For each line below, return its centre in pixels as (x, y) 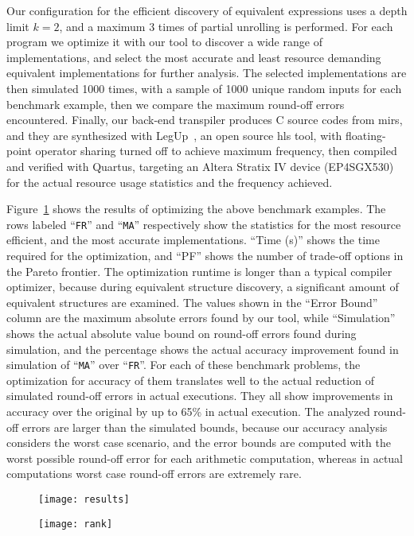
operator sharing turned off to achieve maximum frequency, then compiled (216, 151)
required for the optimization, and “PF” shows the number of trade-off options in (205, 255)
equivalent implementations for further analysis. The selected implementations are (207, 73)
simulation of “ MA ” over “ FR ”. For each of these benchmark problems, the (184, 365)
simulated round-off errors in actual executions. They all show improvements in (200, 396)
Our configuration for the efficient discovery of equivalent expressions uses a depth (207, 10)
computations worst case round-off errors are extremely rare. (154, 474)
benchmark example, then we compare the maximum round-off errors (176, 104)
